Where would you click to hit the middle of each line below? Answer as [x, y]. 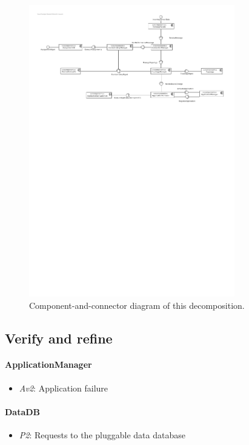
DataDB [23, 411]
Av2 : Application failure [64, 388]
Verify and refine [59, 338]
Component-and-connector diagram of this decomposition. [137, 305]
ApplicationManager [48, 364]
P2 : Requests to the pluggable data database [102, 435]
